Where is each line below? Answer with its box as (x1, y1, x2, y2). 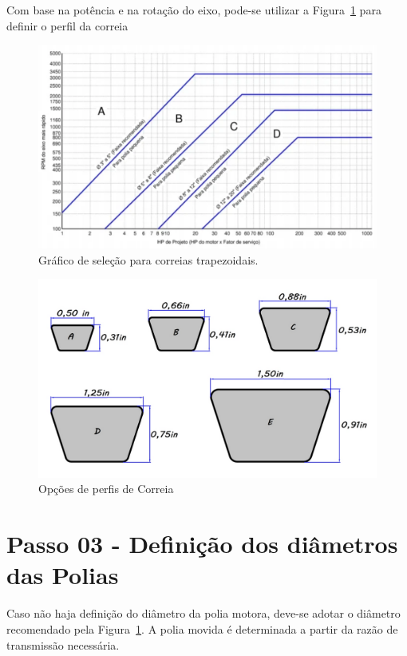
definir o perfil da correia (6, 17, 128, 34)
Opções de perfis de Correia (38, 480, 174, 497)
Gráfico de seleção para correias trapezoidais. (38, 251, 259, 268)
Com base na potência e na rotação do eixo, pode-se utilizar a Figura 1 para (6, 2, 381, 18)
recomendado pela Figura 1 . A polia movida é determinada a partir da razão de (6, 620, 398, 637)
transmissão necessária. (6, 636, 120, 653)
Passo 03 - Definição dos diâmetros (6, 527, 398, 560)
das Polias (6, 559, 119, 591)
